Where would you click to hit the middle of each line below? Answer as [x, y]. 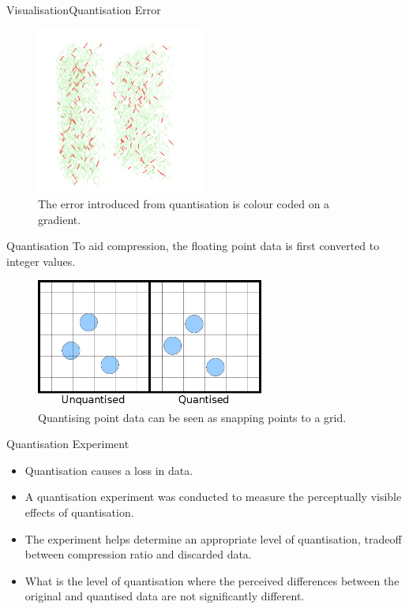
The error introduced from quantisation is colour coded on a [184, 204]
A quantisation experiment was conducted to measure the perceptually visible [213, 497]
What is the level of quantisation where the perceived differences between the [212, 580]
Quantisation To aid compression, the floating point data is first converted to [193, 246]
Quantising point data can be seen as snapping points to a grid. [192, 417]
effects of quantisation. [79, 512]
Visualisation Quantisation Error [84, 9]
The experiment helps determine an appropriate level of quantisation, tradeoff [213, 538]
